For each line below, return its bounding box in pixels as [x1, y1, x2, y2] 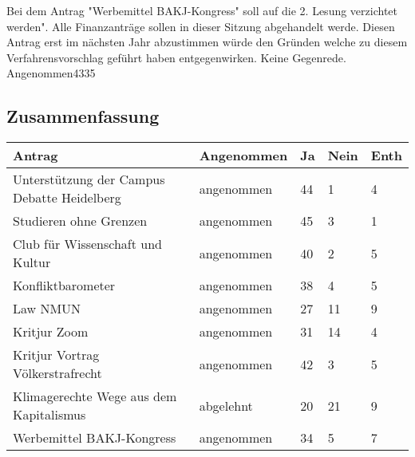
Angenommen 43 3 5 [6, 65, 96, 81]
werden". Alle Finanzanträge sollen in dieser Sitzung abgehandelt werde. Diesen [6, 18, 395, 34]
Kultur [13, 253, 51, 272]
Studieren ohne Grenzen [13, 211, 148, 230]
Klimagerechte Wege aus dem [13, 387, 177, 406]
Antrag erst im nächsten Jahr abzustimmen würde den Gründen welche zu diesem [6, 33, 408, 50]
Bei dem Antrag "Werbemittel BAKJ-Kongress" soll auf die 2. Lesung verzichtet [6, 2, 397, 18]
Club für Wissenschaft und [13, 234, 163, 254]
